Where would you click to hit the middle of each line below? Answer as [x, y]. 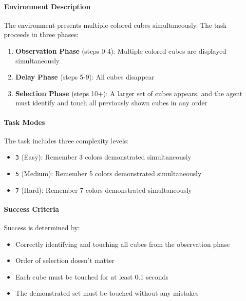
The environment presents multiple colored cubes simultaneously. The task [115, 25]
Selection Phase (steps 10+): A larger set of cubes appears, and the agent [129, 93]
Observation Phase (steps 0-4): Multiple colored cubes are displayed [121, 50]
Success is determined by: [42, 228]
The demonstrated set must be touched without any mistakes [107, 293]
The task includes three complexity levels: [66, 140]
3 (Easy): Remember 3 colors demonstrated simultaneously [103, 157]
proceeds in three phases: [41, 34]
